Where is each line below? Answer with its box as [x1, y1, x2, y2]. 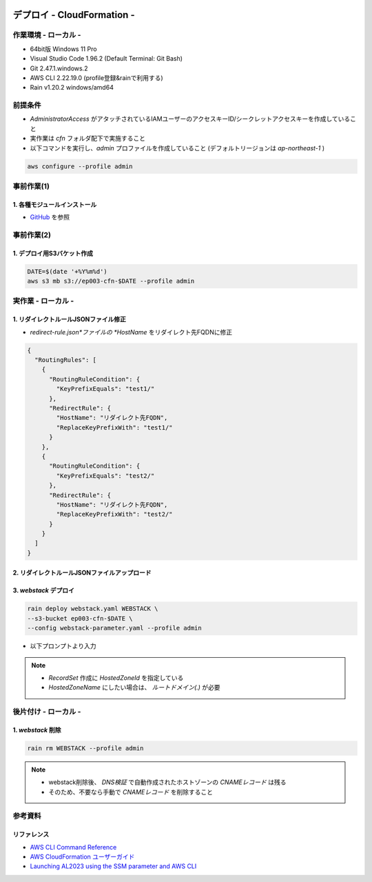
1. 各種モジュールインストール [12, 200, 97, 208]
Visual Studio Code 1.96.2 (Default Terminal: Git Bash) [30, 54, 183, 63]
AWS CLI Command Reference [30, 843, 117, 851]
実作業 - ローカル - [12, 297, 74, 306]
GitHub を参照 [30, 213, 70, 221]
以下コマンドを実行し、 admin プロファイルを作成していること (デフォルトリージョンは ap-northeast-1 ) [30, 143, 325, 152]
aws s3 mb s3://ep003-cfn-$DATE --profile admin [27, 277, 195, 285]
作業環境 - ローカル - [12, 30, 81, 40]
